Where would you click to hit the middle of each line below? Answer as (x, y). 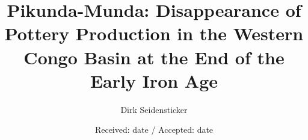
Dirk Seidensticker (154, 109)
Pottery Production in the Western (154, 33)
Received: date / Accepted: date (154, 129)
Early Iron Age (154, 80)
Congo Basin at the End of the (154, 57)
